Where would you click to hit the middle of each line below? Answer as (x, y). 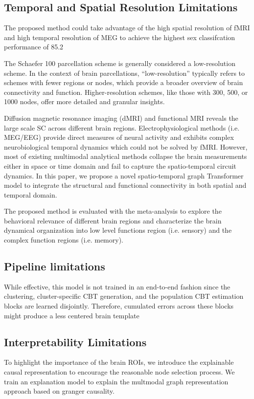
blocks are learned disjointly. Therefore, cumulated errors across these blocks (119, 306)
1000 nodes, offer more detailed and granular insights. (84, 101)
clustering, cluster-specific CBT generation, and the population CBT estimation (124, 296)
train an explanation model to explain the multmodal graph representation (116, 381)
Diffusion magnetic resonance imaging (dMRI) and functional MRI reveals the (121, 118)
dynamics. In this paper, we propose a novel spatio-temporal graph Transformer (124, 175)
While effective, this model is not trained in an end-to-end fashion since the (117, 286)
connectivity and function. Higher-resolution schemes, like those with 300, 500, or (126, 92)
